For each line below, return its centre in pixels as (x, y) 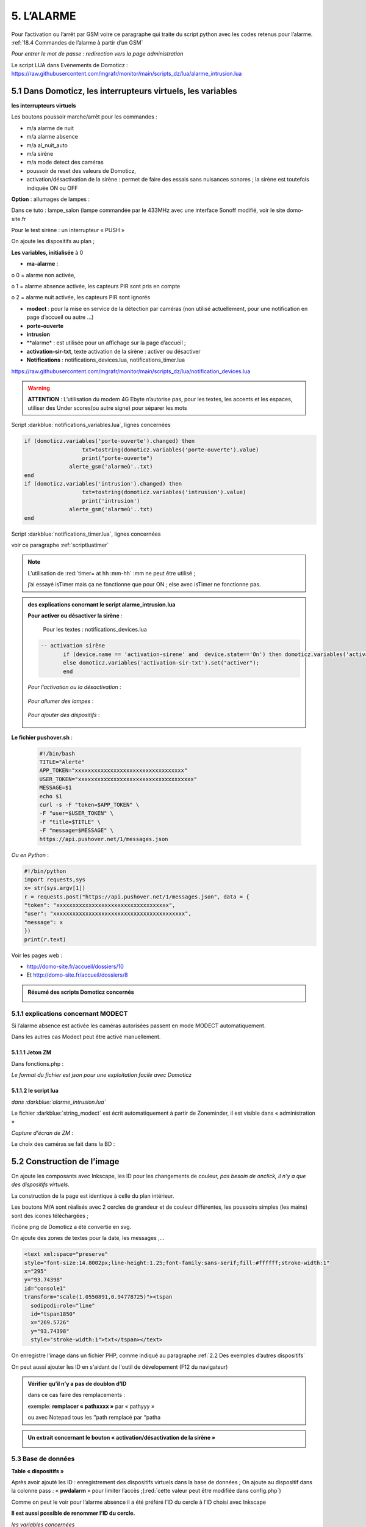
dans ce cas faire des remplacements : (76, 1395)
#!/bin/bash (57, 753)
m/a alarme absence (52, 137)
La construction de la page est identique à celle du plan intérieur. (93, 1196)
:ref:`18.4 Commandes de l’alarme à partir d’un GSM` (77, 42)
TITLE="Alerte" (62, 762)
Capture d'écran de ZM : (42, 1132)
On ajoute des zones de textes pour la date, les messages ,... (88, 1238)
